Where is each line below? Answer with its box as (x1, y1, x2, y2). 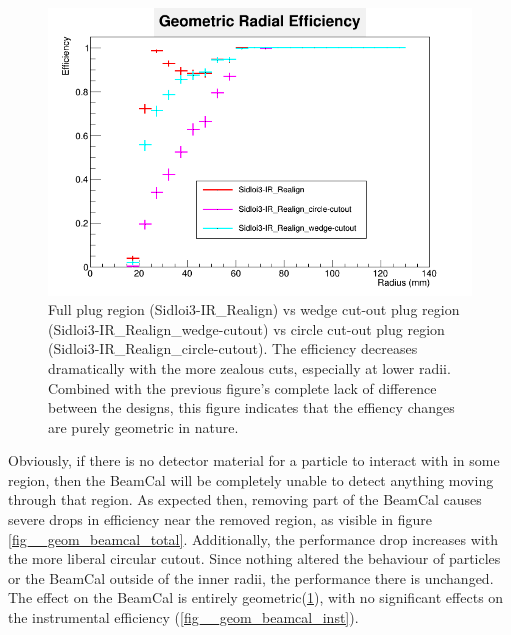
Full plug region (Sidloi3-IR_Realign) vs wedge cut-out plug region (48, 299, 460, 320)
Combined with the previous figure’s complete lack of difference (48, 377, 437, 398)
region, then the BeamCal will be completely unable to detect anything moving (8, 469, 494, 490)
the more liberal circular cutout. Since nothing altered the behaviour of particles (8, 548, 501, 569)
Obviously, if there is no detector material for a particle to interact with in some (8, 450, 500, 471)
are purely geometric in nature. (48, 416, 239, 437)
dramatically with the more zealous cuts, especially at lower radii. (48, 357, 451, 378)
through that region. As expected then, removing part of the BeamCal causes (8, 489, 482, 510)
